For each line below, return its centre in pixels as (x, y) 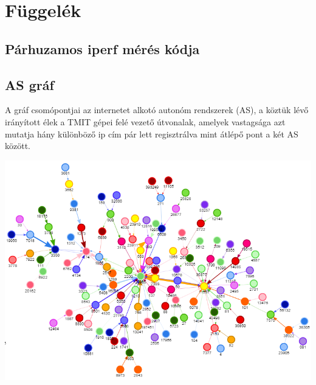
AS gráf (29, 84)
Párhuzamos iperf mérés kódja (102, 48)
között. (18, 146)
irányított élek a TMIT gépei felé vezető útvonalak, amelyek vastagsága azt (145, 121)
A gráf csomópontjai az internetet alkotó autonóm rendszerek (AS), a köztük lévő (157, 110)
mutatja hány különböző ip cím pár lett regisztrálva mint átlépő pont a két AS (152, 134)
